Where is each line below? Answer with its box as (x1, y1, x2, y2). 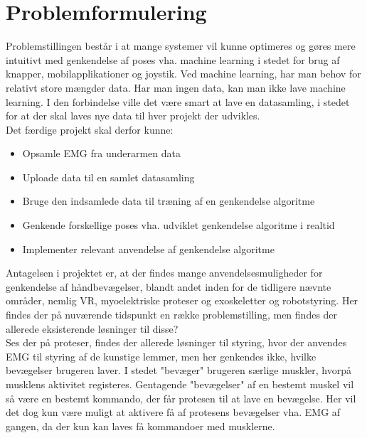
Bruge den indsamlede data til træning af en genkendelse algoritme (22, 193, 315, 208)
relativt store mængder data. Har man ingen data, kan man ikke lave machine (6, 80, 346, 95)
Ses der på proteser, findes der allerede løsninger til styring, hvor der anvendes (6, 335, 347, 350)
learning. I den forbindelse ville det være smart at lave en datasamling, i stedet (6, 94, 350, 109)
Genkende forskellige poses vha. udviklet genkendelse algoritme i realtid (22, 218, 335, 233)
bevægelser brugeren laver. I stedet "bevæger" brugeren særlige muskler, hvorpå (6, 363, 351, 378)
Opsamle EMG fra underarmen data (22, 146, 181, 161)
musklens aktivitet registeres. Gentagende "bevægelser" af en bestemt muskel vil (6, 377, 354, 391)
